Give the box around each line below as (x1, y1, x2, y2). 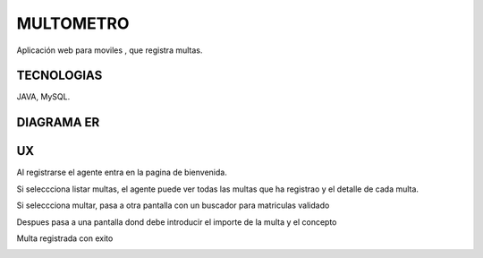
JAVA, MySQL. (16, 91, 71, 102)
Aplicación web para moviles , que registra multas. (16, 45, 203, 56)
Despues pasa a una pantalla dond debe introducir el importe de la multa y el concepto (16, 216, 337, 228)
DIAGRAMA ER (16, 115, 100, 130)
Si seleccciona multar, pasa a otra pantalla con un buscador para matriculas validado (16, 200, 330, 211)
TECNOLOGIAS (16, 68, 103, 83)
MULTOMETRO (16, 13, 130, 33)
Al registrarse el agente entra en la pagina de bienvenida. (16, 167, 227, 178)
